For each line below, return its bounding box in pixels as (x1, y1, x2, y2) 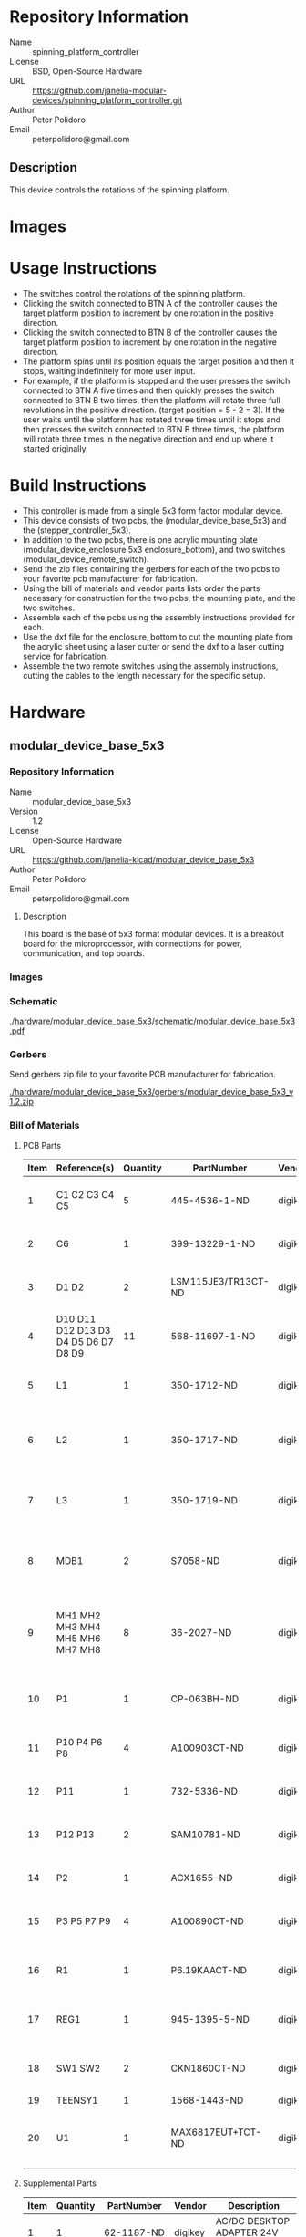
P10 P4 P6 (56, 1735, 103, 1748)
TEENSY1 (56, 2094, 98, 2107)
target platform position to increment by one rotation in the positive (22, 307, 275, 318)
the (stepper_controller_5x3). (22, 525, 132, 536)
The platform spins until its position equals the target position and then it (22, 356, 294, 367)
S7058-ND (170, 1554, 220, 1566)
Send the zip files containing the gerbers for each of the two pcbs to (22, 563, 280, 574)
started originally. (22, 442, 88, 453)
